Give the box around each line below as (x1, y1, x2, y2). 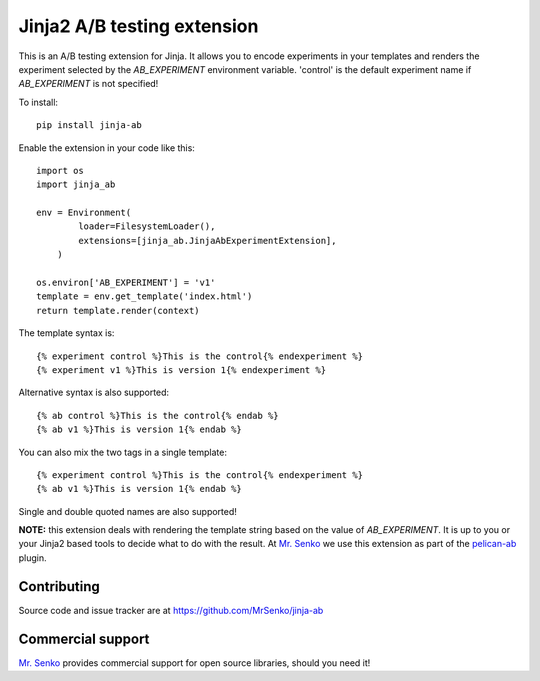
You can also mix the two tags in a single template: (18, 446, 228, 458)
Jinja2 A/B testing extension (18, 15, 259, 37)
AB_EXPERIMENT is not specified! (18, 78, 159, 90)
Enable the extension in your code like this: (18, 141, 195, 154)
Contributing (18, 578, 100, 595)
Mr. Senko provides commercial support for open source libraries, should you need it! (18, 656, 371, 669)
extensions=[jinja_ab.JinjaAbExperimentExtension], (78, 235, 337, 246)
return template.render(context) (36, 305, 200, 316)
